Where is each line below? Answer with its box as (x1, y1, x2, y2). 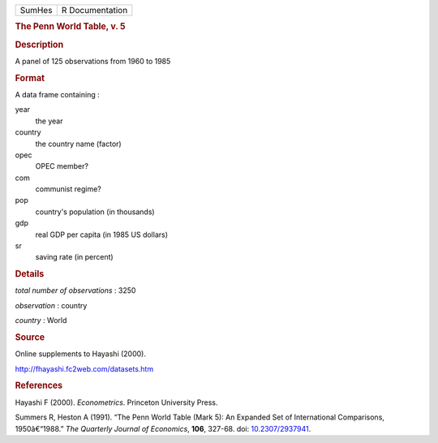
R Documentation (61, 5, 128, 15)
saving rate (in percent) (35, 252, 114, 262)
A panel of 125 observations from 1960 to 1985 (15, 56, 171, 66)
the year (35, 116, 63, 126)
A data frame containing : (15, 89, 101, 99)
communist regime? (35, 184, 101, 194)
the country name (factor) (35, 139, 122, 148)
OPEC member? (35, 161, 89, 171)
